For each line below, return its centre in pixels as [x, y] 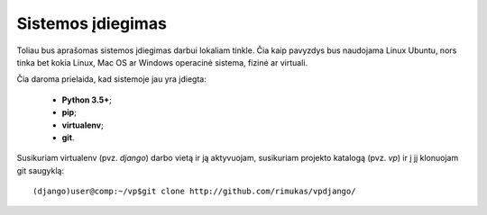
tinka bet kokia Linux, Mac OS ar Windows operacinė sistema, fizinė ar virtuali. [162, 62]
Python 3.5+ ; [87, 100]
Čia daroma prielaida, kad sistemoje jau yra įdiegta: [111, 79]
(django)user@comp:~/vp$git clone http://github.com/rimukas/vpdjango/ [194, 192]
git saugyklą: [41, 170]
